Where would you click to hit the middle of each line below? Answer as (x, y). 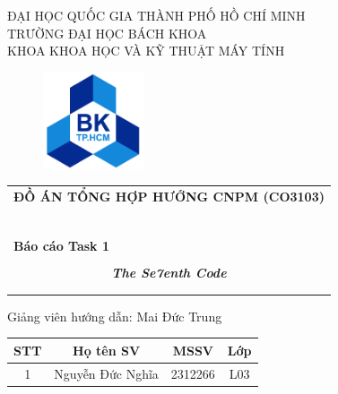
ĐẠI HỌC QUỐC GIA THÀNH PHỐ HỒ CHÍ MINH (156, 15)
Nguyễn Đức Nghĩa (106, 373)
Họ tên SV (107, 350)
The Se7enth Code (169, 273)
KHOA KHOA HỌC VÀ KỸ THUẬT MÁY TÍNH (146, 51)
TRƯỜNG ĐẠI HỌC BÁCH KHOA (107, 33)
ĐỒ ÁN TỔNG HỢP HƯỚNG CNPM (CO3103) (169, 197)
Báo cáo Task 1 (62, 246)
